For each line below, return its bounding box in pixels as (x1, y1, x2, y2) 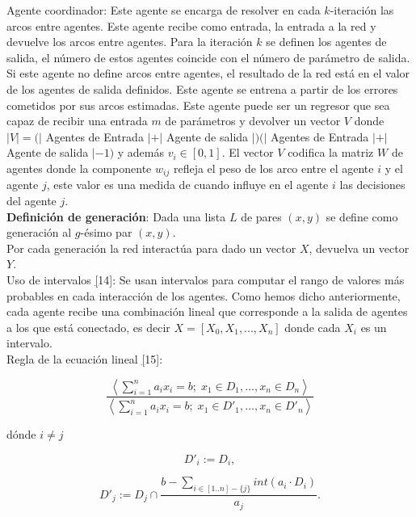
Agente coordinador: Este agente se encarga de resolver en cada (6, 2, 321, 18)
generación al (6, 224, 72, 241)
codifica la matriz (288, 144, 374, 161)
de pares (241, 208, 282, 225)
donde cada (284, 318, 341, 335)
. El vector (221, 144, 274, 161)
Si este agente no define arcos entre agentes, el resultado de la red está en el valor (6, 65, 410, 82)
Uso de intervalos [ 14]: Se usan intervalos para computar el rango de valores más (6, 271, 405, 288)
